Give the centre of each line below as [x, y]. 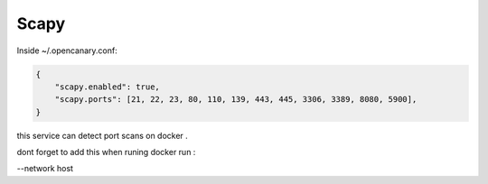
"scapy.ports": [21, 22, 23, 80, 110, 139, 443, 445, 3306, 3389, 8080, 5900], [236, 100]
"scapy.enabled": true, [107, 87]
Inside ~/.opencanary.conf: [67, 51]
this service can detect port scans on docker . [103, 135]
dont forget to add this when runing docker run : [106, 152]
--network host [45, 169]
